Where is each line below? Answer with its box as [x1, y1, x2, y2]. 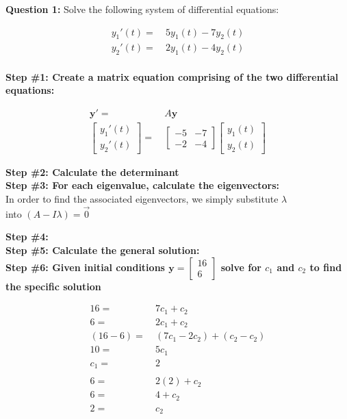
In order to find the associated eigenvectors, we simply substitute [5, 191, 279, 205]
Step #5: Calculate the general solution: [5, 242, 200, 257]
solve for [220, 259, 261, 274]
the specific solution [5, 279, 101, 293]
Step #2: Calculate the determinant [5, 164, 179, 179]
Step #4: [5, 229, 49, 244]
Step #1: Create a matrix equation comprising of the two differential [5, 69, 339, 84]
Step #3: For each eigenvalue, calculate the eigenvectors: [5, 178, 279, 192]
